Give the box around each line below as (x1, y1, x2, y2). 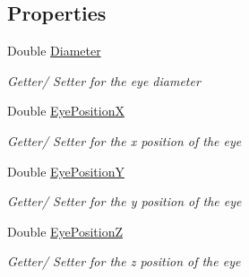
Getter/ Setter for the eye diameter (7, 71, 201, 90)
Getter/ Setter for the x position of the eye (7, 131, 242, 150)
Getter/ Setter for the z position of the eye (7, 252, 241, 271)
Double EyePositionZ (7, 221, 124, 240)
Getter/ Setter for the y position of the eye (7, 192, 242, 211)
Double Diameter (7, 41, 101, 60)
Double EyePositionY (7, 161, 124, 180)
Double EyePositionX (7, 101, 124, 120)
